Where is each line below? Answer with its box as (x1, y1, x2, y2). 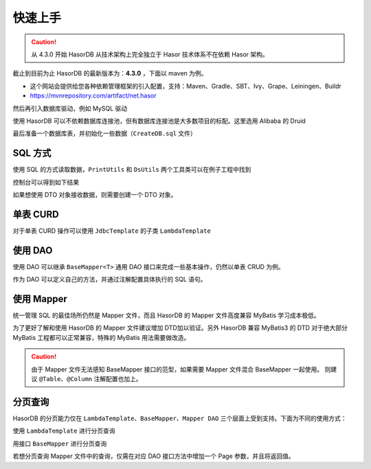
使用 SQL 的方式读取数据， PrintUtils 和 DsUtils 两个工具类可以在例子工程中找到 (12, 165, 251, 174)
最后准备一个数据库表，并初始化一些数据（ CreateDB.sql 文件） (12, 129, 197, 137)
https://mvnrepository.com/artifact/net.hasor (30, 91, 157, 100)
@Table (38, 375, 61, 383)
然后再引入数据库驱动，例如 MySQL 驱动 (12, 104, 128, 113)
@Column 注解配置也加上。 (66, 375, 142, 383)
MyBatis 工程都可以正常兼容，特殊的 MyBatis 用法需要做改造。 (12, 333, 190, 341)
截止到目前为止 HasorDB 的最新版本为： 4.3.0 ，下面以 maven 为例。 (12, 69, 207, 78)
